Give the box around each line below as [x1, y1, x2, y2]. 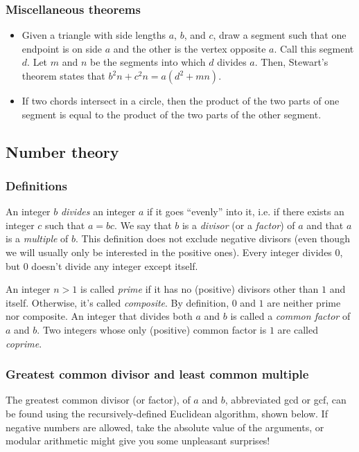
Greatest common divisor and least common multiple [6, 365, 309, 383]
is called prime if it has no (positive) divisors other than [80, 282, 319, 296]
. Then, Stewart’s [254, 55, 329, 69]
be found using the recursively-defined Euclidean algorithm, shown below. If [6, 406, 328, 420]
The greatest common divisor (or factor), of [6, 392, 191, 407]
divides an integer [60, 204, 136, 219]
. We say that [114, 217, 172, 232]
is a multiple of [6, 231, 69, 246]
